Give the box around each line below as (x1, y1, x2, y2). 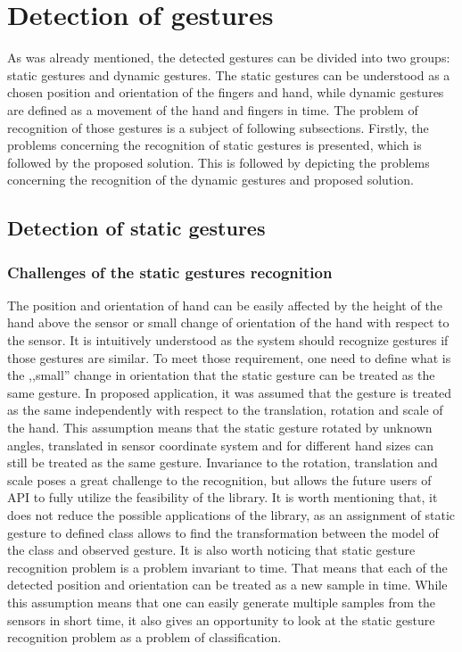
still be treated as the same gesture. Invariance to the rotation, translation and (7, 453, 438, 472)
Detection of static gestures (7, 214, 266, 242)
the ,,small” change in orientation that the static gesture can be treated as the (7, 366, 435, 384)
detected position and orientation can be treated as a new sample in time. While (7, 575, 448, 594)
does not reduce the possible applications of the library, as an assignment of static (7, 506, 456, 524)
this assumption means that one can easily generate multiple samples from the (7, 592, 436, 611)
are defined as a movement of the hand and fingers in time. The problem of (7, 100, 418, 119)
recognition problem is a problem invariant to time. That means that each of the (7, 557, 448, 576)
